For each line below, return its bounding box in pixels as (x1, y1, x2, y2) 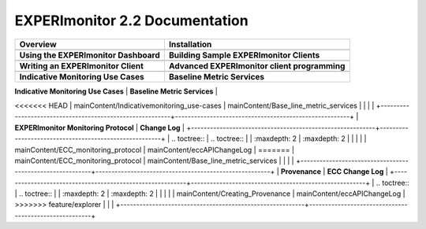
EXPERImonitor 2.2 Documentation (14, 12, 248, 29)
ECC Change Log (327, 167, 384, 176)
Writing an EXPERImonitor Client (19, 60, 144, 71)
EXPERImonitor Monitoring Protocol (14, 123, 134, 132)
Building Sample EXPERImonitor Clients (168, 50, 320, 61)
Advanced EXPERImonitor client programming (168, 60, 346, 71)
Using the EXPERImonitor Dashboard (19, 50, 161, 61)
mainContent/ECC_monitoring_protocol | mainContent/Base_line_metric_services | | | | (14, 156, 295, 165)
